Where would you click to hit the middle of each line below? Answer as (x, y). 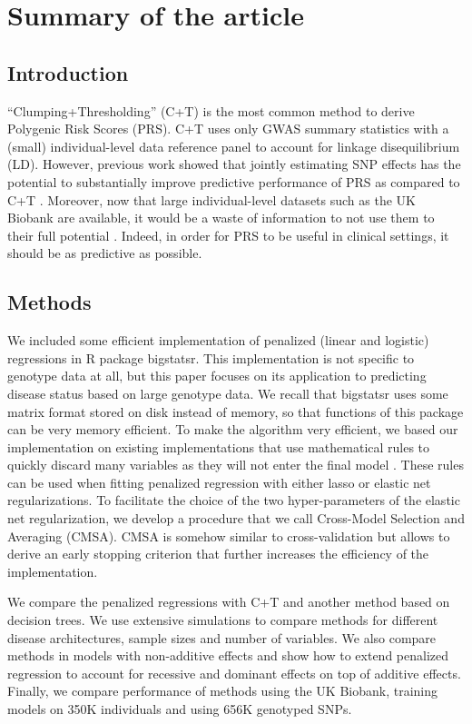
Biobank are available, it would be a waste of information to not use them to (221, 218)
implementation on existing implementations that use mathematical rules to (219, 446)
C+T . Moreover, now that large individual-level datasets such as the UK (211, 199)
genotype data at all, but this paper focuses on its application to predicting (217, 376)
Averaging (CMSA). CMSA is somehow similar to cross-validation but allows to (229, 536)
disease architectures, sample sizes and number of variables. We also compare (222, 637)
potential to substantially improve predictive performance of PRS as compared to (234, 181)
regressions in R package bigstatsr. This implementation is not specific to (211, 357)
